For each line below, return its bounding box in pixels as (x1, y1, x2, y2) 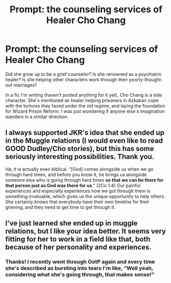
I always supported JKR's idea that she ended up (5, 128, 165, 137)
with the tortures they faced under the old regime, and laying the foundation (5, 102, 165, 108)
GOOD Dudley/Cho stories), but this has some (5, 144, 155, 153)
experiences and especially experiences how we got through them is (5, 188, 151, 194)
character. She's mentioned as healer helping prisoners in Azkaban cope (5, 97, 159, 103)
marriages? (13, 82, 37, 88)
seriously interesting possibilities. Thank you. (5, 153, 155, 161)
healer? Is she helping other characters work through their (5, 76, 128, 82)
